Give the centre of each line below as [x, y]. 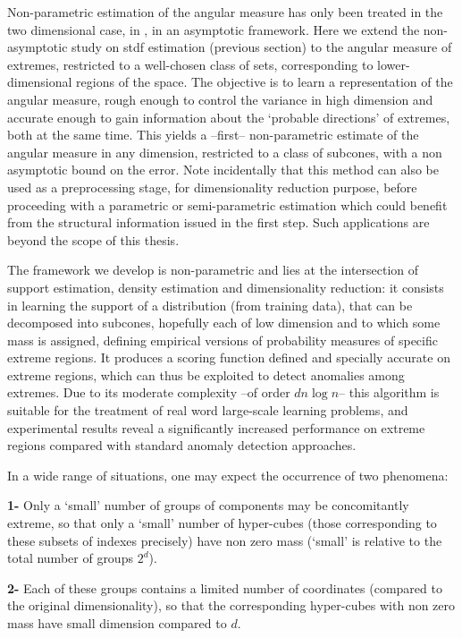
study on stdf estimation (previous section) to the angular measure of [262, 47]
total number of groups [70, 558]
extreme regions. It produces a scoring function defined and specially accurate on [229, 357]
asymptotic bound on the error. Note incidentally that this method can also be [223, 170]
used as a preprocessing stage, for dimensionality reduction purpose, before [212, 187]
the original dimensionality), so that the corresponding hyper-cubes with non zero [231, 605]
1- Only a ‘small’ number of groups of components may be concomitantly [208, 505]
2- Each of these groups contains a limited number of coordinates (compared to [225, 587]
